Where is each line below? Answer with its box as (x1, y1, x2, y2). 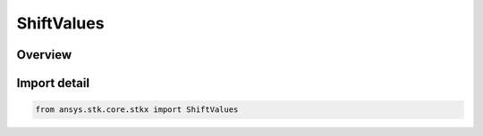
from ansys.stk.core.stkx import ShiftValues (35, 105, 239, 115)
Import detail (16, 76, 89, 91)
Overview (16, 47, 72, 62)
